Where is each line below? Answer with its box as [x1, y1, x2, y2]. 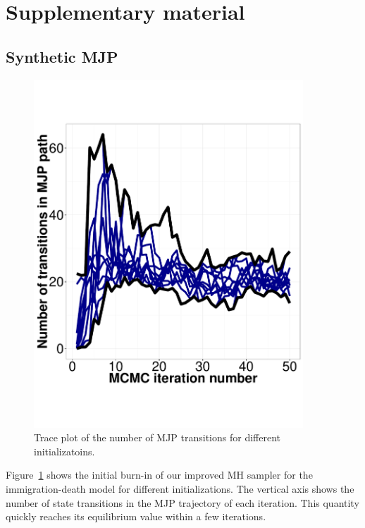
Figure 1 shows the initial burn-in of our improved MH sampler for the [6, 467, 313, 482]
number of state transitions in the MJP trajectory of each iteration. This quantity [6, 495, 359, 510]
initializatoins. [34, 443, 95, 458]
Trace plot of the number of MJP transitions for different [34, 430, 280, 445]
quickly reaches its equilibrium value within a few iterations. [6, 509, 266, 524]
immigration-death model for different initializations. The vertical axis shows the [6, 481, 354, 496]
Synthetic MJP [6, 45, 118, 67]
